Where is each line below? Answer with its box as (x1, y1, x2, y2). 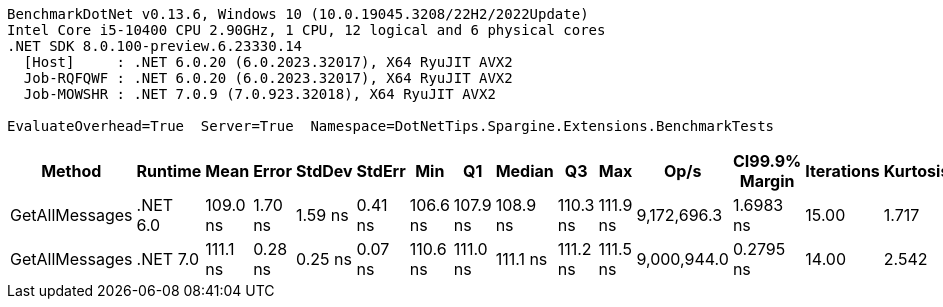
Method (41, 161, 102, 181)
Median (495, 161, 554, 181)
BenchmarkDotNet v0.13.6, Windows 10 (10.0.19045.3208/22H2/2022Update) (7, 6, 589, 22)
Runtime (136, 161, 202, 181)
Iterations (805, 161, 880, 181)
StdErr (356, 161, 406, 181)
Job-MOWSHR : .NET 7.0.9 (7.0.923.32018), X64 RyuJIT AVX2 (23, 86, 496, 102)
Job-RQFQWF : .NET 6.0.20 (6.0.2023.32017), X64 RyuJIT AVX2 (23, 70, 513, 86)
